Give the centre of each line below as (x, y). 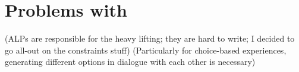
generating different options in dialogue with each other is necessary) (130, 62)
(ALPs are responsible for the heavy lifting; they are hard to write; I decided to (150, 38)
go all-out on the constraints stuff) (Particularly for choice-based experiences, (146, 50)
